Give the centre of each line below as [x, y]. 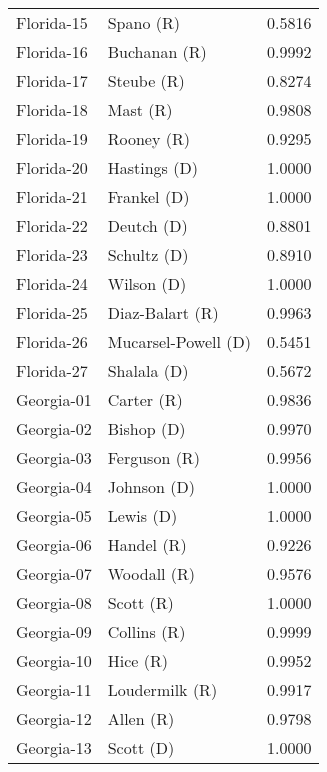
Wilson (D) [147, 283]
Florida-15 [52, 22]
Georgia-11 [54, 689]
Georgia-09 [54, 631]
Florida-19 [52, 138]
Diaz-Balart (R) [163, 312]
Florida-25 [52, 312]
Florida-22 [52, 225]
